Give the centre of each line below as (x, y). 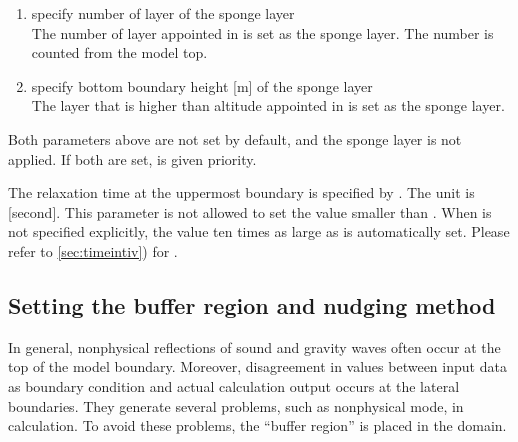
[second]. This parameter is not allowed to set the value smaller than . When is (250, 211)
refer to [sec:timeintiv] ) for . (93, 250)
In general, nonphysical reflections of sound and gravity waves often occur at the (254, 346)
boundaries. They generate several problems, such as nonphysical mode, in (236, 405)
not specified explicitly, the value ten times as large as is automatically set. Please (259, 231)
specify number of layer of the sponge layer (163, 13)
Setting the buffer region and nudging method (252, 304)
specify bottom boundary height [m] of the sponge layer (202, 85)
